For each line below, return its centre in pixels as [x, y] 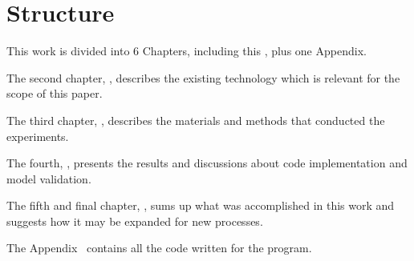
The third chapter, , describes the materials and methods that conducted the [196, 120]
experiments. [38, 136]
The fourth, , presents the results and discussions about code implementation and [207, 163]
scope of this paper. [55, 93]
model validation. [49, 178]
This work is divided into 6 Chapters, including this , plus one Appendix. [187, 51]
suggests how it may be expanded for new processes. [135, 221]
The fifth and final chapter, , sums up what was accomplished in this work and [201, 205]
